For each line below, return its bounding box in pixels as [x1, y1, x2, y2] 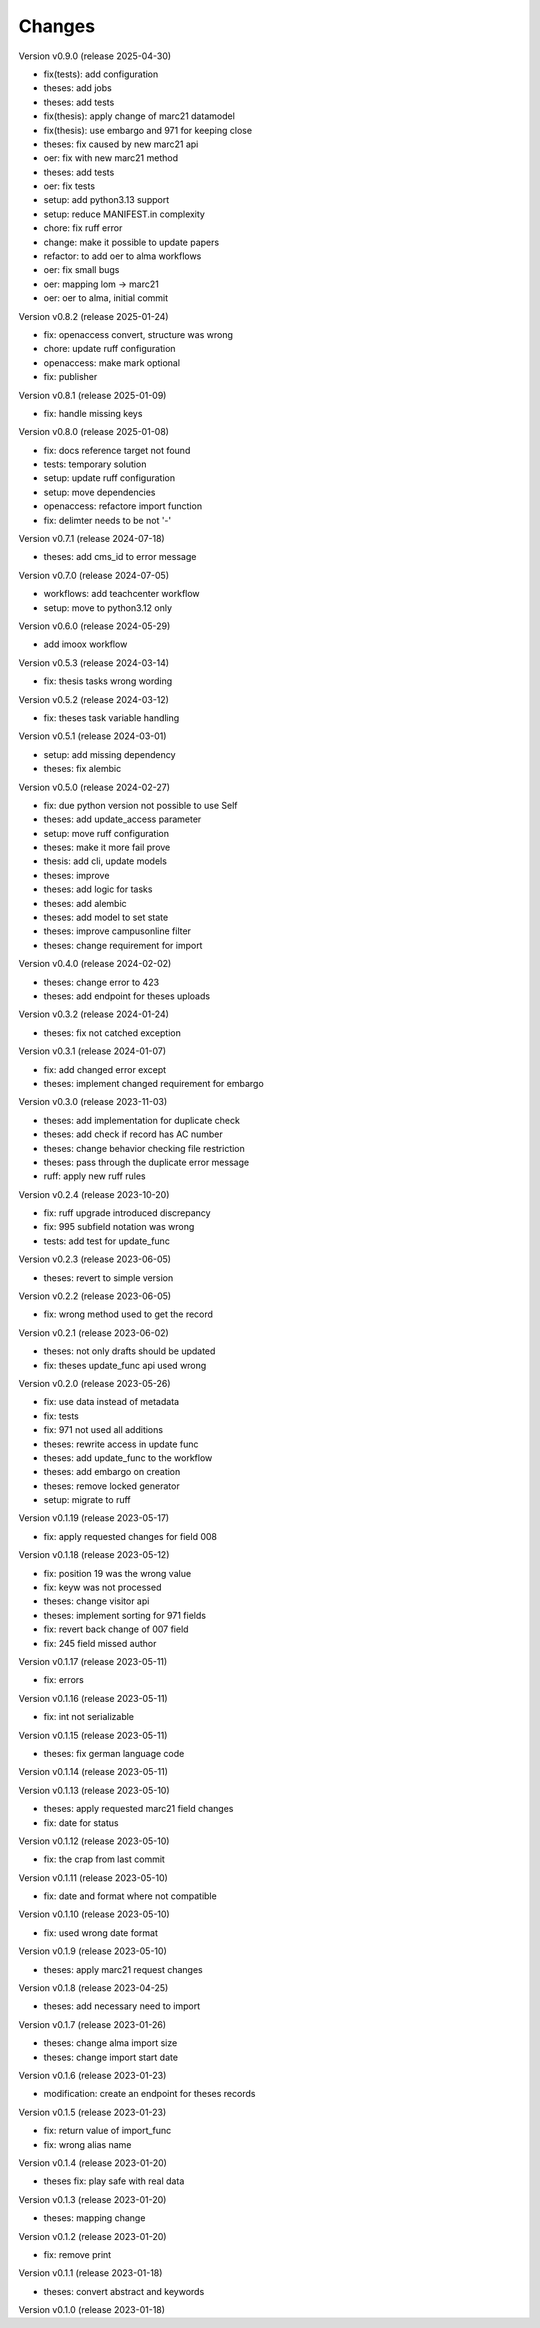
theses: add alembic [43, 897, 127, 909]
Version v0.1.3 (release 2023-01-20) [18, 2193, 167, 2205]
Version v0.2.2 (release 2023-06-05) [18, 1290, 172, 1302]
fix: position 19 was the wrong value [43, 1567, 192, 1579]
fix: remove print [43, 2248, 112, 2260]
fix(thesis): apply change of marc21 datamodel [43, 110, 235, 122]
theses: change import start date [43, 2051, 179, 2063]
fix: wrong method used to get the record [43, 1308, 214, 1320]
